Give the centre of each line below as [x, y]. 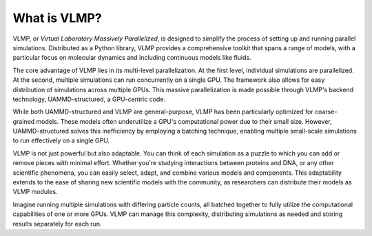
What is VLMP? [58, 18]
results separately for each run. [57, 224]
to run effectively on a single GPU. [61, 140]
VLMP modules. [35, 192]
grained [24, 121]
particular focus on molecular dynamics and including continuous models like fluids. [132, 58]
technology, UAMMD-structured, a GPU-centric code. [89, 99]
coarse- [326, 112]
